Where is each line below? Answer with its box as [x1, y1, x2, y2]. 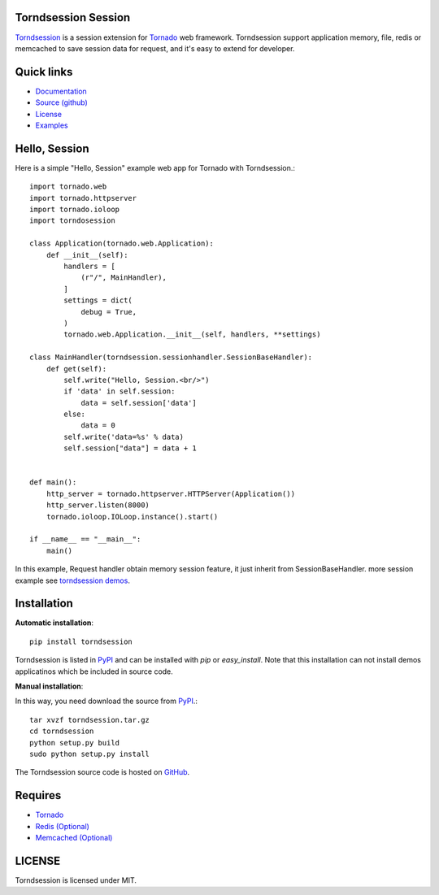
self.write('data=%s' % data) [63, 432, 185, 441]
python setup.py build [29, 738, 120, 747]
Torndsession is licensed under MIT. [15, 875, 137, 885]
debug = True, [80, 307, 137, 316]
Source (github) [35, 98, 89, 107]
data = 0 [80, 421, 115, 430]
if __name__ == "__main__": [29, 535, 141, 544]
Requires [15, 789, 62, 802]
